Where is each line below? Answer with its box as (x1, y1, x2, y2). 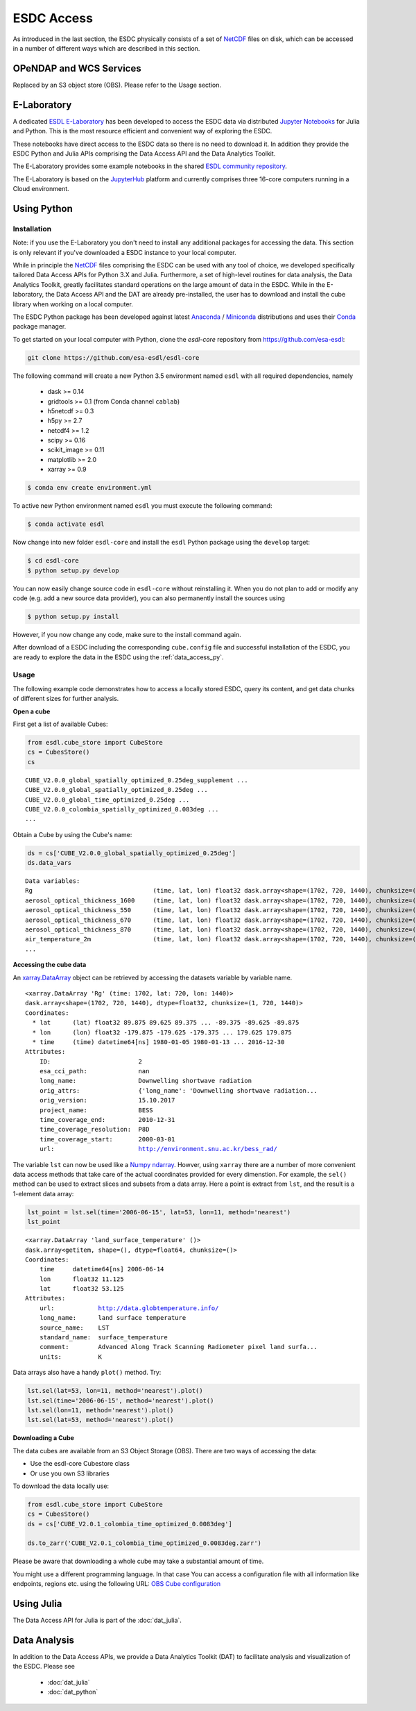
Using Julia (12, 1598, 62, 1610)
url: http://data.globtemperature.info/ (39, 1304, 219, 1312)
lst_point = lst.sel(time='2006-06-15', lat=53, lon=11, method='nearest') (27, 1208, 291, 1216)
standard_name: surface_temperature (39, 1334, 168, 1341)
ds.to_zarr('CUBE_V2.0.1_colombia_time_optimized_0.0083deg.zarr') (27, 1539, 262, 1547)
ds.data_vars (27, 859, 72, 867)
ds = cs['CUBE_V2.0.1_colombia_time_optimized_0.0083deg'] (27, 1520, 232, 1528)
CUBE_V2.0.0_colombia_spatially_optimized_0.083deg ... (25, 805, 219, 813)
